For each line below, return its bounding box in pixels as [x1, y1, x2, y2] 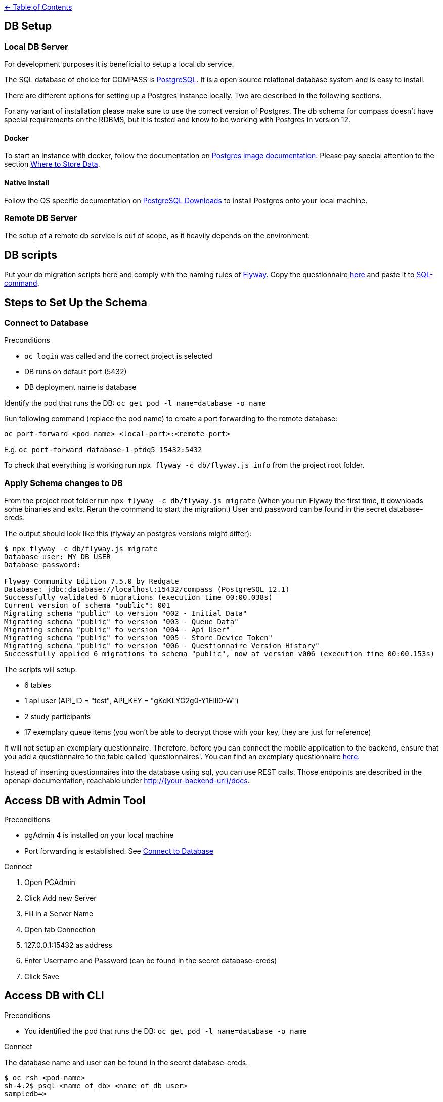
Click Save [24, 972, 60, 981]
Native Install [4, 178, 49, 187]
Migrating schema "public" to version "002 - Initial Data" [4, 609, 247, 618]
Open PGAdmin [24, 878, 75, 887]
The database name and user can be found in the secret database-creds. [4, 1057, 248, 1067]
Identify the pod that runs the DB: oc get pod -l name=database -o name [4, 399, 266, 408]
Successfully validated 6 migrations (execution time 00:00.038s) [4, 593, 273, 602]
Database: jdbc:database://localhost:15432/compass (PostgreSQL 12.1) [4, 585, 290, 594]
